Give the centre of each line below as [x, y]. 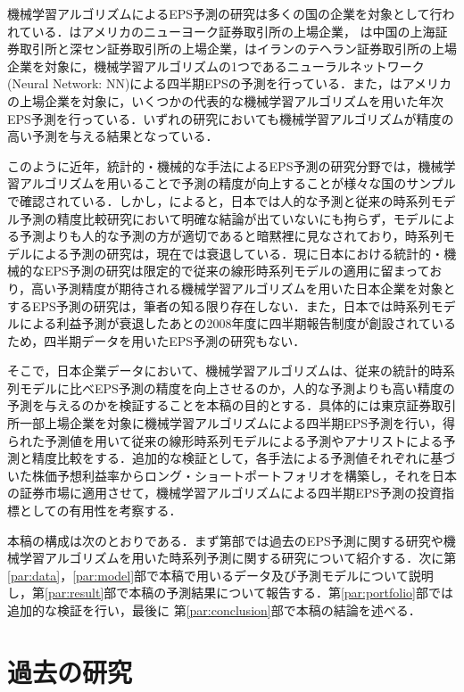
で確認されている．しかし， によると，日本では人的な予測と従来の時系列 [219, 200]
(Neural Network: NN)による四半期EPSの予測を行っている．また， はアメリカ [230, 83]
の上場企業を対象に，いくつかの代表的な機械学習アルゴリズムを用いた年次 [225, 100]
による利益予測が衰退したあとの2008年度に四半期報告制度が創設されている [238, 323]
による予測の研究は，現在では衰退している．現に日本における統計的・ [238, 253]
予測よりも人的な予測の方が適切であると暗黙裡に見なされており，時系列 [231, 236]
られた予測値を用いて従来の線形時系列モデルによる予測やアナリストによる [225, 440]
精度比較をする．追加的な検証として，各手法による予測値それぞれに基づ [244, 458]
